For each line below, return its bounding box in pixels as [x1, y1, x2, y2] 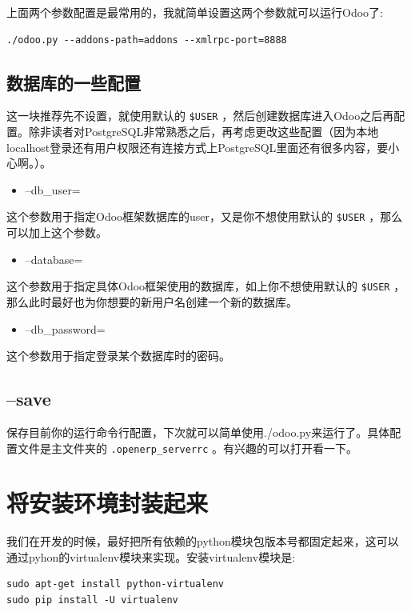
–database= [25, 250, 83, 267]
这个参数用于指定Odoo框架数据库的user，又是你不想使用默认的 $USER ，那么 [6, 208, 403, 225]
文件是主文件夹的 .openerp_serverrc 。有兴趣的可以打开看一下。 [17, 439, 358, 456]
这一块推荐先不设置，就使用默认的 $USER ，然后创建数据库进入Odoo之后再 [6, 107, 394, 124]
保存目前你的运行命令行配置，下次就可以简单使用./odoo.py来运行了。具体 [6, 423, 390, 440]
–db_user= [25, 181, 81, 198]
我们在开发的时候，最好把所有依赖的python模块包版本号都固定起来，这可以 [6, 533, 399, 550]
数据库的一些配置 [6, 70, 141, 94]
